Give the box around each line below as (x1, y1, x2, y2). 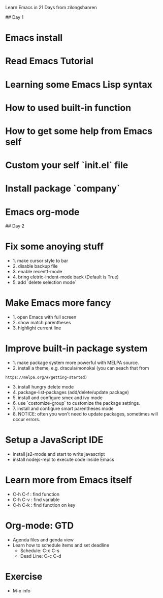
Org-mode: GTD (5, 520, 74, 532)
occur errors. (12, 417, 41, 423)
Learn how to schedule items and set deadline (12, 542, 110, 548)
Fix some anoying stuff (5, 241, 104, 252)
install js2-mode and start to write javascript (12, 451, 105, 457)
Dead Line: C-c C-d (20, 553, 61, 559)
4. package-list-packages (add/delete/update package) (12, 389, 129, 396)
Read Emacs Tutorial (5, 56, 94, 67)
